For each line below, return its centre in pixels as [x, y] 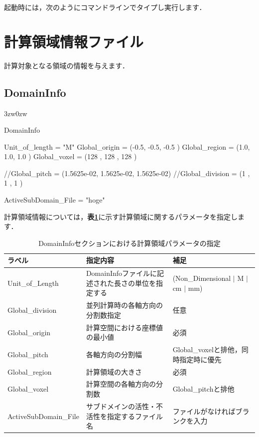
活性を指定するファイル [124, 416]
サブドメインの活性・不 [124, 406]
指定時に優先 [200, 359]
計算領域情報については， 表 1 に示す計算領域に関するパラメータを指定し [121, 216]
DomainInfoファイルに [122, 273]
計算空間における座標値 [124, 327]
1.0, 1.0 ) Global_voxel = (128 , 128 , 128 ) [70, 156]
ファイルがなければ [204, 411]
